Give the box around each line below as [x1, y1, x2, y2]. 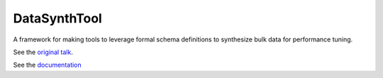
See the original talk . [13, 48, 74, 56]
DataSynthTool [13, 11, 102, 26]
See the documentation [13, 60, 82, 70]
